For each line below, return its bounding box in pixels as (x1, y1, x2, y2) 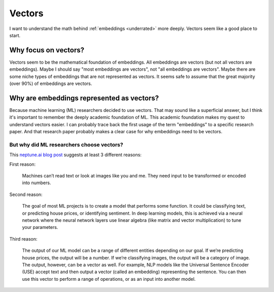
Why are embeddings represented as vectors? (9, 94, 159, 102)
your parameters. (22, 224, 58, 230)
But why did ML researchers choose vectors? (9, 141, 124, 148)
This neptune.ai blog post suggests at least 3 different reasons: (9, 152, 142, 158)
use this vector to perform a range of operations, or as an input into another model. (22, 276, 196, 282)
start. (9, 32, 21, 38)
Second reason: (9, 191, 43, 197)
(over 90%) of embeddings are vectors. (9, 80, 92, 86)
